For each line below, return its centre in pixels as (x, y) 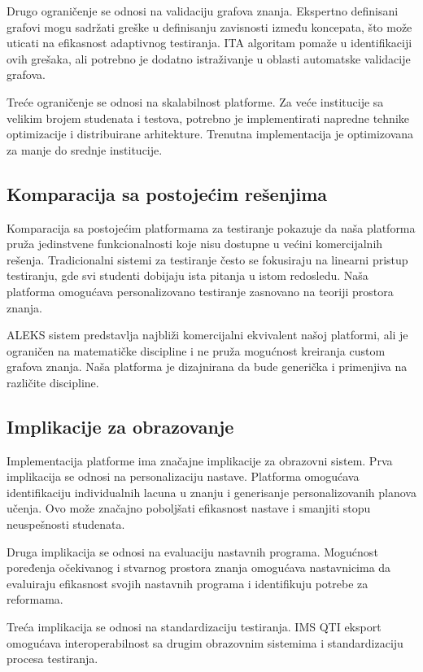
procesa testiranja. (52, 659)
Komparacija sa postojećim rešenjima (167, 193)
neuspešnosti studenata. (66, 524)
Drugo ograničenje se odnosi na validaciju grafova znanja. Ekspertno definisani (203, 11)
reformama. (35, 599)
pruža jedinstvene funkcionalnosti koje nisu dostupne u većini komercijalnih (195, 244)
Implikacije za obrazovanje (120, 426)
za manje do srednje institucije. (85, 149)
